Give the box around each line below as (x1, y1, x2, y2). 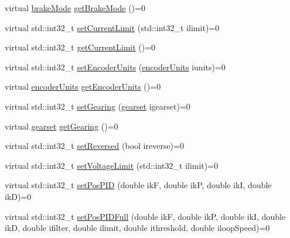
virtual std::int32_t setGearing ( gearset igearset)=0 (5, 100, 190, 112)
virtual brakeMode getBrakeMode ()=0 (5, 2, 145, 13)
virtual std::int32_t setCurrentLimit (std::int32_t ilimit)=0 (5, 21, 220, 33)
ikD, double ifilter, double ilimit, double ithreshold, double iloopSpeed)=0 (5, 222, 270, 234)
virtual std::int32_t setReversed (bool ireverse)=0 (5, 140, 184, 152)
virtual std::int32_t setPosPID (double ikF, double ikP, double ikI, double (5, 179, 272, 191)
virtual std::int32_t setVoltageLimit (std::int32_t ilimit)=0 (5, 159, 219, 171)
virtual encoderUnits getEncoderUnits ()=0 (5, 80, 161, 93)
